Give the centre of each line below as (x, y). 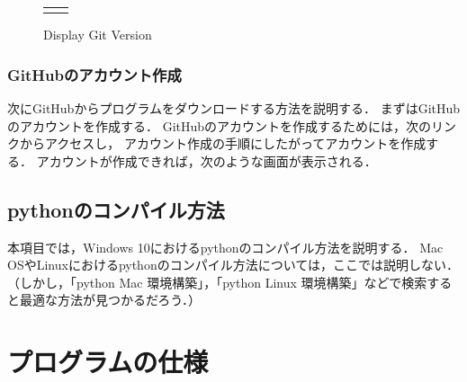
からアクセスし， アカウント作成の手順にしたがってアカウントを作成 (223, 143)
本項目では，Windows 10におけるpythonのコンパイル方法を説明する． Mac (225, 247)
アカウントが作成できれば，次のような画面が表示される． (207, 160)
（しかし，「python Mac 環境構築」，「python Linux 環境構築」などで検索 (217, 282)
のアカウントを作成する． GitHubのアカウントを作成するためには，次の (220, 125)
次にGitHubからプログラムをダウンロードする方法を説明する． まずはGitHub (234, 108)
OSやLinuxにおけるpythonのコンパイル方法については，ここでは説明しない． (233, 265)
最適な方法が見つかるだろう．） (110, 300)
